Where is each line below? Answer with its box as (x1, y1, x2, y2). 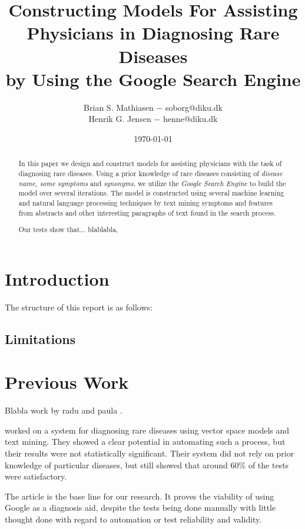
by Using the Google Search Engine (5, 67, 301, 91)
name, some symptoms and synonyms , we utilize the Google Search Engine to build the (18, 178, 286, 188)
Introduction (5, 266, 110, 290)
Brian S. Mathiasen (84, 101, 154, 113)
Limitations (5, 329, 76, 348)
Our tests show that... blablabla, (18, 224, 118, 234)
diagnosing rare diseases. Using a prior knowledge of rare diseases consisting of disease (18, 168, 283, 178)
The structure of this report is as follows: (5, 300, 152, 313)
